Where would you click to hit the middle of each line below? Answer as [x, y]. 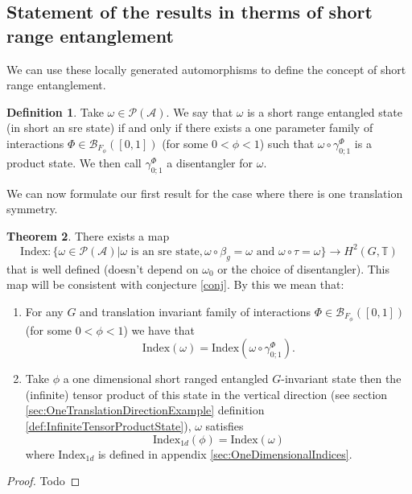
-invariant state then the [341, 379]
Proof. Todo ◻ [43, 481]
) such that [287, 143]
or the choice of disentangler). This [304, 268]
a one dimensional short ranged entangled [166, 379]
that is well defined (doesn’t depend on [103, 268]
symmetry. [32, 209]
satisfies [225, 426]
